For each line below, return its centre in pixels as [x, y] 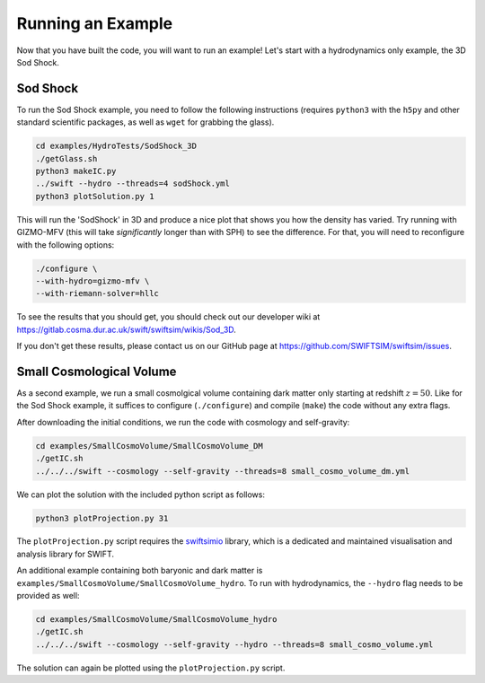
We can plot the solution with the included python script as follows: [141, 495]
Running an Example [95, 23]
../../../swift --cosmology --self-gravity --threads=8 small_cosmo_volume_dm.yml [223, 471]
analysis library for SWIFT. [65, 554]
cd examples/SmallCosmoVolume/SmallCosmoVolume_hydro [156, 620]
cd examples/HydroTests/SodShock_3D [116, 146]
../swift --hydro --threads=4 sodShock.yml [133, 184]
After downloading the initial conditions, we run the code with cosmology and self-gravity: [183, 422]
